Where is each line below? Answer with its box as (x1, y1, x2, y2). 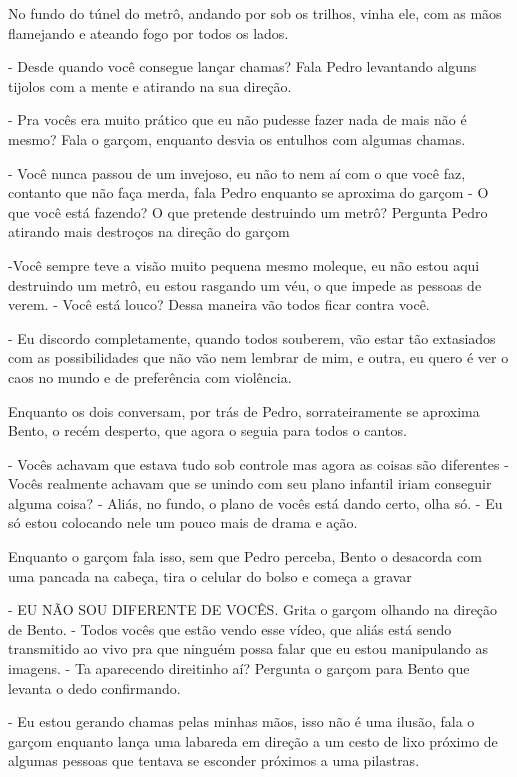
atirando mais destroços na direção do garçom (8, 221, 290, 242)
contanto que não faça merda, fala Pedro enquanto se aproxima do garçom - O (8, 182, 489, 203)
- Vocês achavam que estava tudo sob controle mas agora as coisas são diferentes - (8, 453, 509, 474)
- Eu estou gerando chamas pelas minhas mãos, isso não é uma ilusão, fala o (8, 711, 475, 732)
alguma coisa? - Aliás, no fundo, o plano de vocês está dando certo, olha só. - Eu (8, 492, 503, 513)
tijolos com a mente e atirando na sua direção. (8, 75, 292, 96)
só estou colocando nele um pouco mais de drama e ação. (8, 512, 358, 533)
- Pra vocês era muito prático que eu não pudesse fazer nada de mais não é (8, 109, 467, 130)
